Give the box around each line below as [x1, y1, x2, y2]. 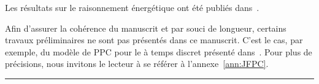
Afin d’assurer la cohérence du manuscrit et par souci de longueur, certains [5, 21, 286, 34]
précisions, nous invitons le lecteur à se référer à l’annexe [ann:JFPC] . [5, 57, 269, 70]
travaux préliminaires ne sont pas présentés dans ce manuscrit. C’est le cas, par [5, 33, 303, 46]
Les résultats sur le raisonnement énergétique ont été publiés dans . [5, 1, 259, 13]
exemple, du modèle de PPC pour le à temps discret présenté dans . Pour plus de [5, 45, 312, 58]
